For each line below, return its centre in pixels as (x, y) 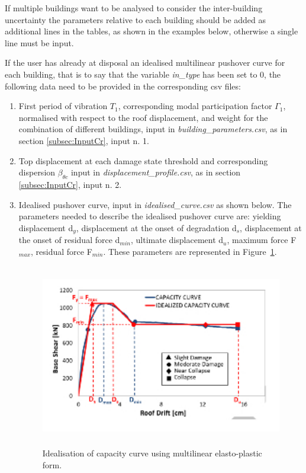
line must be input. (39, 42)
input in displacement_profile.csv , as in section (156, 172)
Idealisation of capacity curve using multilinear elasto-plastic (152, 453)
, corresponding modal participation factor (195, 106)
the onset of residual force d (69, 240)
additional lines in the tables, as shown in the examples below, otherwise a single (152, 31)
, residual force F (61, 251)
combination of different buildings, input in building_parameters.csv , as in (153, 129)
